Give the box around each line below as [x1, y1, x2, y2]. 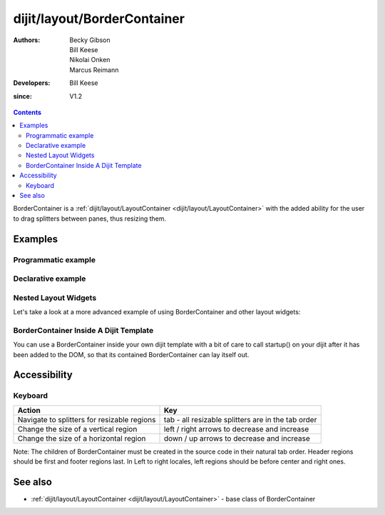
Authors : [13, 36, 41, 44]
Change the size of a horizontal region [17, 433, 146, 443]
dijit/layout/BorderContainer [13, 11, 185, 26]
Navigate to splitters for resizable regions [17, 414, 156, 424]
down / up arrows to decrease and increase [163, 433, 310, 443]
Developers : [13, 79, 51, 87]
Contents [13, 108, 42, 116]
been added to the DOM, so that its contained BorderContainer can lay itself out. [13, 350, 250, 359]
